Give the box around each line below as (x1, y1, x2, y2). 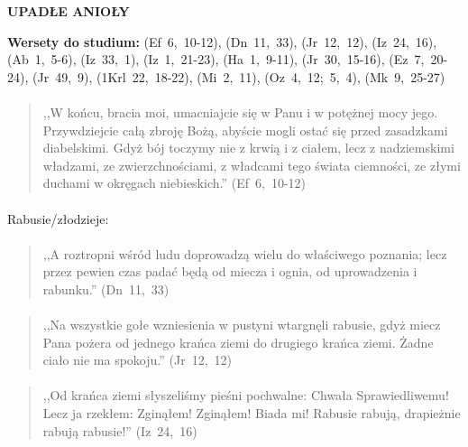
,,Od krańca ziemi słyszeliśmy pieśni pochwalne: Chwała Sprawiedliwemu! (42, 386, 449, 405)
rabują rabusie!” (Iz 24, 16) (42, 421, 197, 440)
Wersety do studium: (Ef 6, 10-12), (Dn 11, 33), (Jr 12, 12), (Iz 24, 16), (7, 32, 437, 51)
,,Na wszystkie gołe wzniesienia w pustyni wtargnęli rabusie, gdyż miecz (42, 315, 441, 334)
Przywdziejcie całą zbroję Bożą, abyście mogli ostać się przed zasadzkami (42, 120, 448, 139)
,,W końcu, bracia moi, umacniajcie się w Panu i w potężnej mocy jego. (42, 102, 438, 121)
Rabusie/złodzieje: (7, 209, 109, 228)
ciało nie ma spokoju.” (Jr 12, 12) (42, 350, 232, 369)
